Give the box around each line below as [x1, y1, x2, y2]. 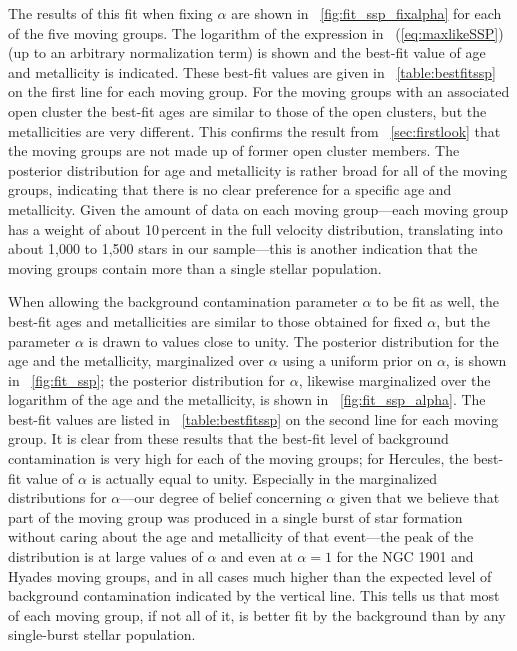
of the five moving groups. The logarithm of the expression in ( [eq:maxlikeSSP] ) [8, 22, 504, 43]
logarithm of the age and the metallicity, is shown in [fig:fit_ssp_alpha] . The [8, 389, 486, 410]
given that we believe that [339, 487, 500, 508]
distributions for [8, 487, 107, 508]
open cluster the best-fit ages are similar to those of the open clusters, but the [8, 100, 487, 121]
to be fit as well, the [376, 291, 500, 312]
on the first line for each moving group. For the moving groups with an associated [8, 81, 510, 102]
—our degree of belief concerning [120, 487, 322, 508]
